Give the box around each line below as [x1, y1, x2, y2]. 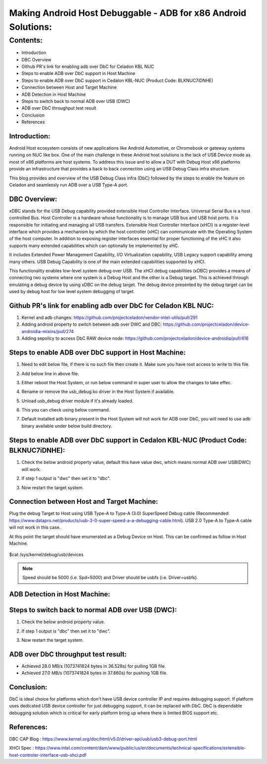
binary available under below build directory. [21, 423, 112, 429]
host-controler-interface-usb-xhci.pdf [9, 752, 87, 758]
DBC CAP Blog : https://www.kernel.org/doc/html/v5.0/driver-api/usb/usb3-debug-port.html [9, 736, 197, 742]
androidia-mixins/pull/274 [21, 328, 74, 334]
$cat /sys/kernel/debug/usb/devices [9, 552, 84, 558]
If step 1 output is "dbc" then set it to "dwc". [21, 628, 111, 634]
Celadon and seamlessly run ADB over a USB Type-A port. [9, 181, 129, 188]
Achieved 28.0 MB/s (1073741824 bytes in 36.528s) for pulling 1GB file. [21, 663, 166, 669]
